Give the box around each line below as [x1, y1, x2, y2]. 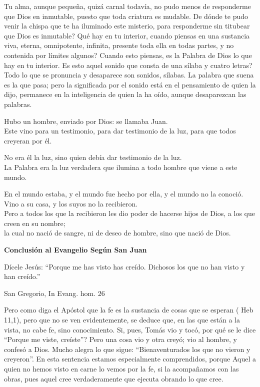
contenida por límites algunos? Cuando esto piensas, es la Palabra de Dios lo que [4, 49, 252, 60]
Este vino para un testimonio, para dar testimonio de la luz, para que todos [4, 125, 236, 136]
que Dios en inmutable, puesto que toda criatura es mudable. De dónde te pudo [4, 10, 248, 21]
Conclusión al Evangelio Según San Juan [4, 244, 147, 255]
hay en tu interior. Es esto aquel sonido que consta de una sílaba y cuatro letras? [4, 59, 252, 70]
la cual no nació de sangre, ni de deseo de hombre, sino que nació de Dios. [4, 227, 231, 238]
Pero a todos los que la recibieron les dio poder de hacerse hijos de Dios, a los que [4, 208, 255, 218]
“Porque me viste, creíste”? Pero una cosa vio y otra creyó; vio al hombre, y [4, 334, 237, 344]
